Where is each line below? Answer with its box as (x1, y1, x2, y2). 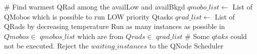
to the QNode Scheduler (149, 40, 224, 51)
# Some (185, 30, 210, 41)
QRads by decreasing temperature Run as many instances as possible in (4, 21, 225, 31)
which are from (77, 30, 123, 41)
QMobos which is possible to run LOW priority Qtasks (4, 11, 173, 21)
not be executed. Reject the (4, 40, 89, 51)
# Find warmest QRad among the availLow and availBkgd (4, 1, 185, 11)
